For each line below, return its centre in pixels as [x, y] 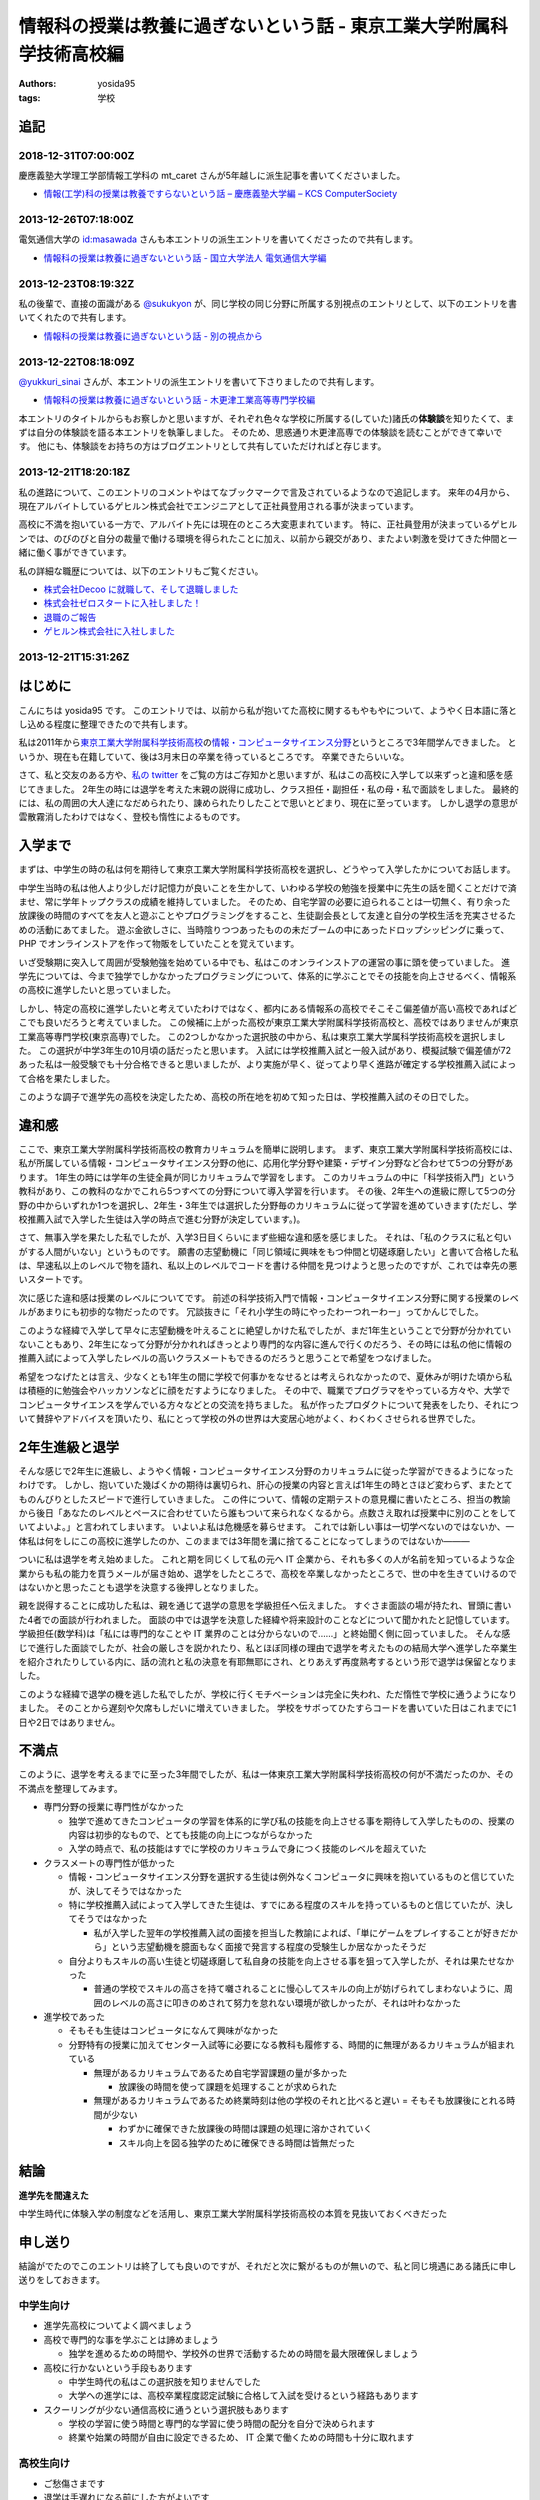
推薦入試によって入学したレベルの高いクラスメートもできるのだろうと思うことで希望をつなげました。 [227, 1358]
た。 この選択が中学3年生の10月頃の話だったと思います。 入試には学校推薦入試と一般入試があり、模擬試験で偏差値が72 [265, 1050]
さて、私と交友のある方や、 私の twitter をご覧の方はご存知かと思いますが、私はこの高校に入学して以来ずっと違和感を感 [266, 775]
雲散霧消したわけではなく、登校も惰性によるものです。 [132, 817]
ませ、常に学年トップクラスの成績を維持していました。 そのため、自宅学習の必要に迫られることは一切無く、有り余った [264, 901]
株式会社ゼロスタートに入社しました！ [122, 603]
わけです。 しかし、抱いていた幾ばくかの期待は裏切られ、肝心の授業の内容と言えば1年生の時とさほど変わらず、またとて [266, 1485]
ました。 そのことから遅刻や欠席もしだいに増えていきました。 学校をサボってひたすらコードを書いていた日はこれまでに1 [267, 1708]
